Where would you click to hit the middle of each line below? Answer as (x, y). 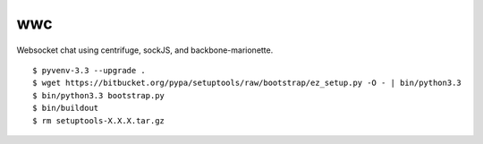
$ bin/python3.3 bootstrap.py (99, 95)
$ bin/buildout (66, 108)
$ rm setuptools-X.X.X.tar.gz (99, 120)
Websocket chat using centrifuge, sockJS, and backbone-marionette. (145, 50)
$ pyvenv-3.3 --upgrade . (89, 70)
